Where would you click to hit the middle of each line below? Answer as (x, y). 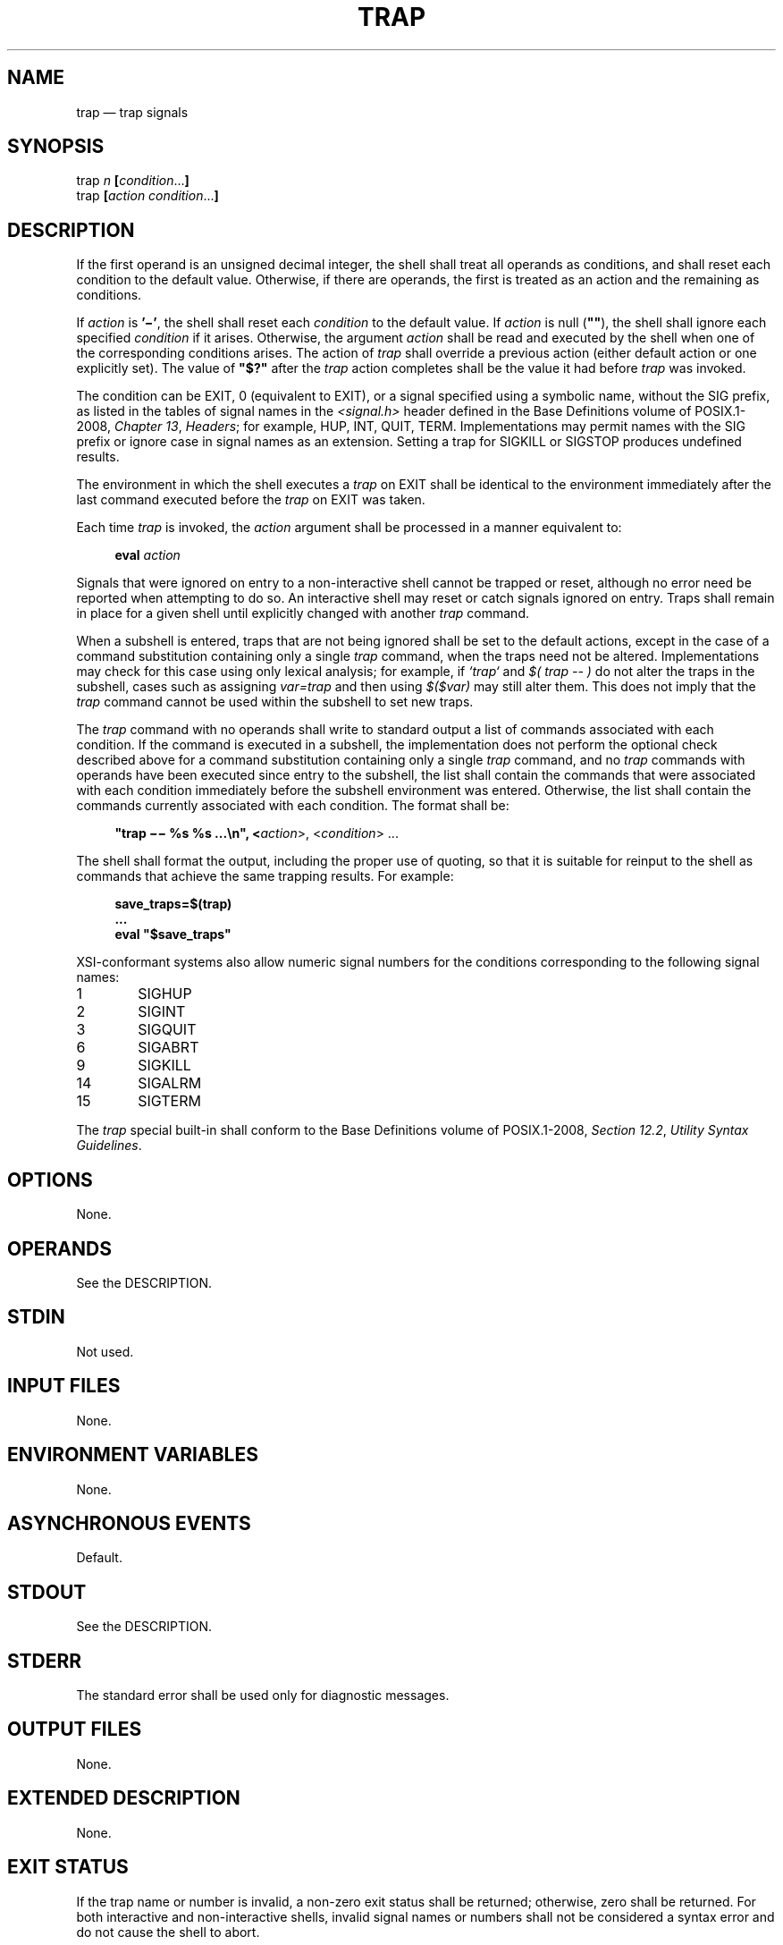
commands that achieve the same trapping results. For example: (265, 876)
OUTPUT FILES (75, 1729)
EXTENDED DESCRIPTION (124, 1798)
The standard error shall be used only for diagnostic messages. (263, 1696)
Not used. (105, 1351)
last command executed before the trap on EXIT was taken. (251, 500)
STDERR (45, 1661)
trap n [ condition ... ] (133, 181)
